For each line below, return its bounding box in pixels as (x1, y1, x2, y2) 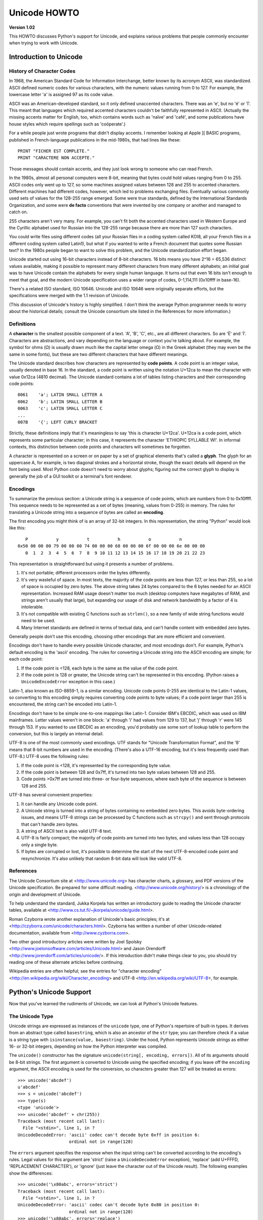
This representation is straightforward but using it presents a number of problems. (9, 561, 174, 567)
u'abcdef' (18, 1084, 41, 1090)
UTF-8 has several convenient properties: (9, 792, 93, 798)
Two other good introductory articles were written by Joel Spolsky (9, 938, 142, 944)
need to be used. (21, 618, 56, 624)
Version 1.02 (9, 24, 35, 30)
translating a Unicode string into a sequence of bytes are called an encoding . (9, 509, 165, 515)
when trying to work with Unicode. (9, 40, 78, 46)
